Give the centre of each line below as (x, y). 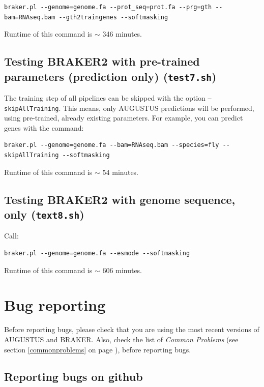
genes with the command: (44, 127)
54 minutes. (121, 172)
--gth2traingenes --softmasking (113, 17)
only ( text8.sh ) (44, 214)
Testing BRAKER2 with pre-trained (102, 61)
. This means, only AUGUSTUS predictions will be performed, (156, 108)
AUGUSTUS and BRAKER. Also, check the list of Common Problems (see (121, 339)
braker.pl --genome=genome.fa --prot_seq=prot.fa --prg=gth (108, 7)
